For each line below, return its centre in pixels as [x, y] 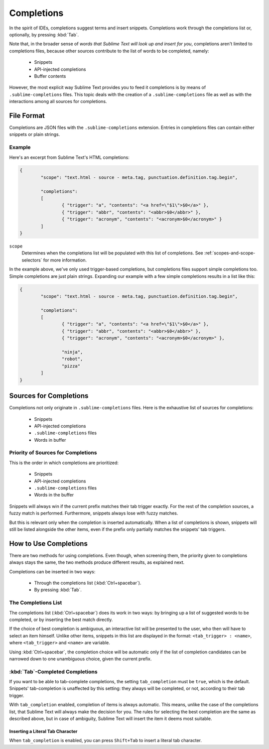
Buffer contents [50, 76]
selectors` [32, 260]
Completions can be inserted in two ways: [52, 571]
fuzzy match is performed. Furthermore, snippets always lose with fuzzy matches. [94, 513]
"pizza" [71, 366]
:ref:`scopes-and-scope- [230, 253]
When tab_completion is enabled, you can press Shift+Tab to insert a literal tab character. [105, 741]
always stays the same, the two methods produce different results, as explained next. [97, 562]
